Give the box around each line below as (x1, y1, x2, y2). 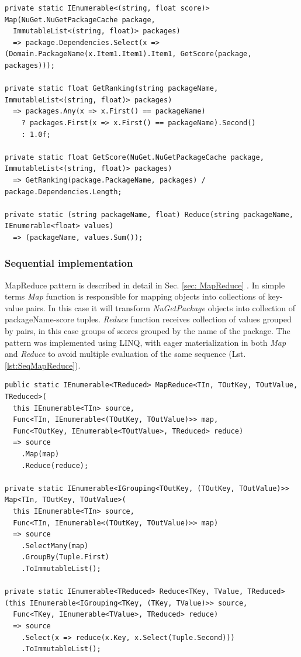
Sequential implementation (5, 256, 133, 270)
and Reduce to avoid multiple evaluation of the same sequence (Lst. (5, 348, 246, 360)
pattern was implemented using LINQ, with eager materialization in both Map (5, 336, 286, 348)
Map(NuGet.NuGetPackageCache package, (5, 15, 155, 24)
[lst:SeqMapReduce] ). (5, 359, 81, 371)
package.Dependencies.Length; (5, 187, 122, 196)
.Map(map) (21, 450, 60, 458)
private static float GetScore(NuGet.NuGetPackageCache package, (5, 153, 264, 161)
